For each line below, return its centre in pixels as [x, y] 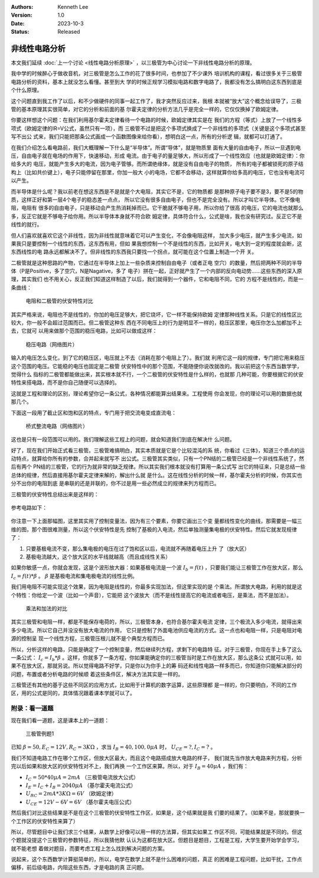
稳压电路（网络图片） [52, 344]
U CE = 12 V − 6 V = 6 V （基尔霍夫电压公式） [80, 802]
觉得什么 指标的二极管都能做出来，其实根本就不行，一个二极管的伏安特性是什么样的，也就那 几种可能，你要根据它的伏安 [157, 374]
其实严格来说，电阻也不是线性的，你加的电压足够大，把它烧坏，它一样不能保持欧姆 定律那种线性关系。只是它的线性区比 [157, 314]
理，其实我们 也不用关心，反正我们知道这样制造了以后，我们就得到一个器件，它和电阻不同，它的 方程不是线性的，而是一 [157, 279]
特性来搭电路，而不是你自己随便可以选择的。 [65, 383]
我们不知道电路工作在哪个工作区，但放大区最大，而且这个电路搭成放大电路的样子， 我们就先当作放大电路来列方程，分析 [157, 758]
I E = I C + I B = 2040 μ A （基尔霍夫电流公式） [81, 786]
